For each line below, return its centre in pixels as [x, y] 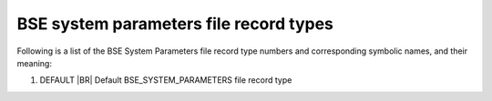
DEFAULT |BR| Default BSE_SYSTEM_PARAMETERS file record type [166, 80]
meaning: [34, 63]
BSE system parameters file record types [175, 24]
